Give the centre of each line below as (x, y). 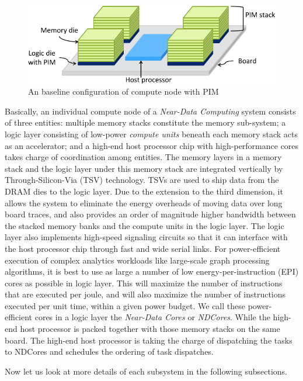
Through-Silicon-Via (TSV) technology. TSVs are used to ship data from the (142, 180)
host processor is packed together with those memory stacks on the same (150, 329)
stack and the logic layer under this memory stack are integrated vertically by (144, 168)
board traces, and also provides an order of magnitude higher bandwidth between (150, 214)
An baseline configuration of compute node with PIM (123, 91)
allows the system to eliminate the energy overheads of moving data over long (144, 202)
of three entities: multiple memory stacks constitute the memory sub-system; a (145, 122)
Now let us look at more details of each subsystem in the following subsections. (146, 371)
